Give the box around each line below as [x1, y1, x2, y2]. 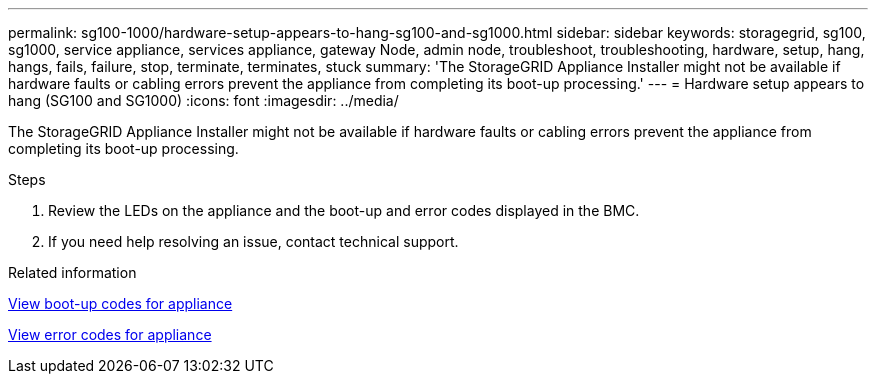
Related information [8, 264, 137, 281]
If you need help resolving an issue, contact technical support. [48, 233, 459, 250]
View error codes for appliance [8, 326, 212, 343]
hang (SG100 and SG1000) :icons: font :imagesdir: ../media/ [8, 92, 399, 109]
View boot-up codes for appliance [8, 295, 233, 312]
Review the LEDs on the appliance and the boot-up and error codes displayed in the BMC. [48, 202, 640, 219]
